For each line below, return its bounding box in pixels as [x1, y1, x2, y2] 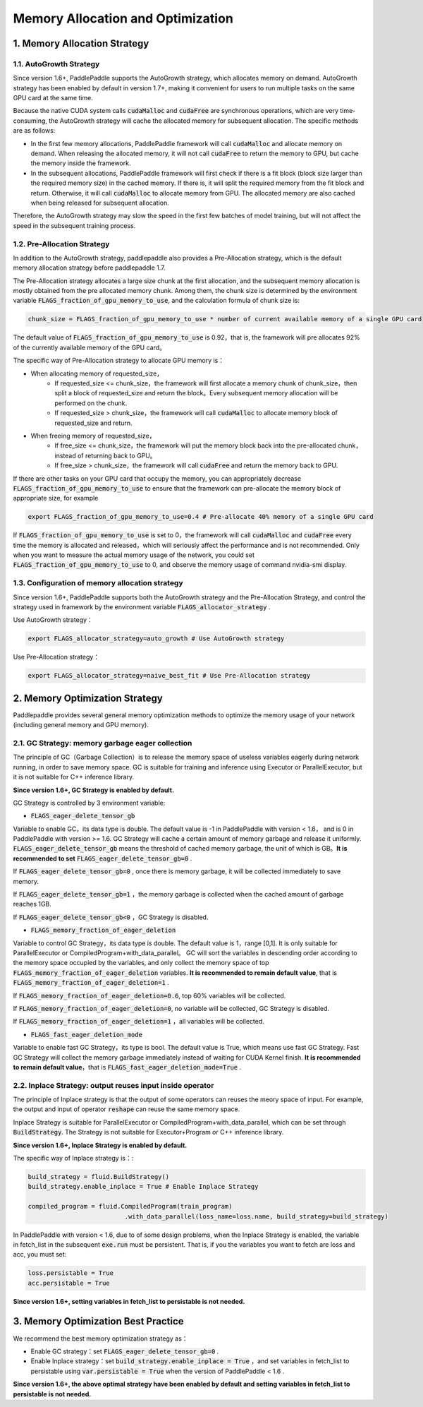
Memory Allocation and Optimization [13, 11, 234, 26]
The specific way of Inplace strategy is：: [13, 1154, 134, 1162]
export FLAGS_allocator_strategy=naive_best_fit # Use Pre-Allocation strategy [27, 671, 311, 680]
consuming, [13, 116, 47, 125]
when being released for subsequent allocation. [30, 198, 169, 207]
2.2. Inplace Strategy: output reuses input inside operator [13, 1080, 214, 1090]
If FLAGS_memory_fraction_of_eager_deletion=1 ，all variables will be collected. [13, 1017, 264, 1026]
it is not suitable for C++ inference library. [13, 773, 134, 782]
